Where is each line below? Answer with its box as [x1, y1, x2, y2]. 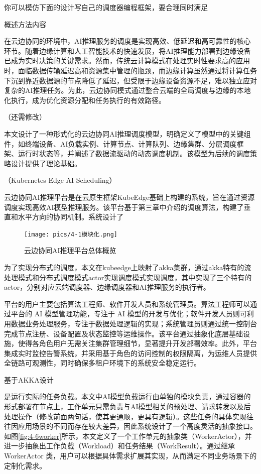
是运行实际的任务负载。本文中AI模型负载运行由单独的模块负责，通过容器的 [4, 391, 251, 402]
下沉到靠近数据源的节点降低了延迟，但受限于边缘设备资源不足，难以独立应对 [4, 75, 257, 85]
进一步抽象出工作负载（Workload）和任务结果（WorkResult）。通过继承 [4, 440, 235, 451]
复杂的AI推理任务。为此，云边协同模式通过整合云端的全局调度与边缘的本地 [4, 85, 251, 95]
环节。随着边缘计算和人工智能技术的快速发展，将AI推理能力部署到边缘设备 [4, 45, 251, 56]
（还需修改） [4, 111, 46, 122]
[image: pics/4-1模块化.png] [24, 230, 118, 238]
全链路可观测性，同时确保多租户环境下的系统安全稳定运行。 [4, 358, 201, 368]
